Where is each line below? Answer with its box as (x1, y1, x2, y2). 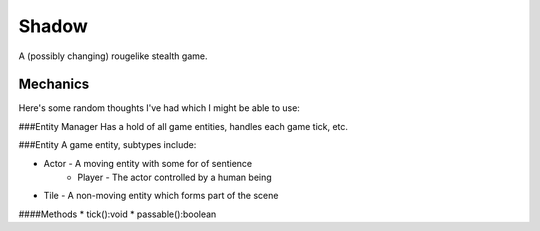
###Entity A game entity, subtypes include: (18, 139, 197, 151)
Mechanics (18, 76, 90, 93)
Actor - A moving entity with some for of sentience (43, 157, 253, 169)
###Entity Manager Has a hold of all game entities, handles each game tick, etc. (18, 120, 349, 132)
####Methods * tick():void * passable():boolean (18, 208, 217, 220)
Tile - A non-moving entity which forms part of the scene (43, 190, 279, 202)
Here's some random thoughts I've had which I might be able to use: (18, 102, 300, 114)
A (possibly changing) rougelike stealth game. (18, 50, 208, 62)
